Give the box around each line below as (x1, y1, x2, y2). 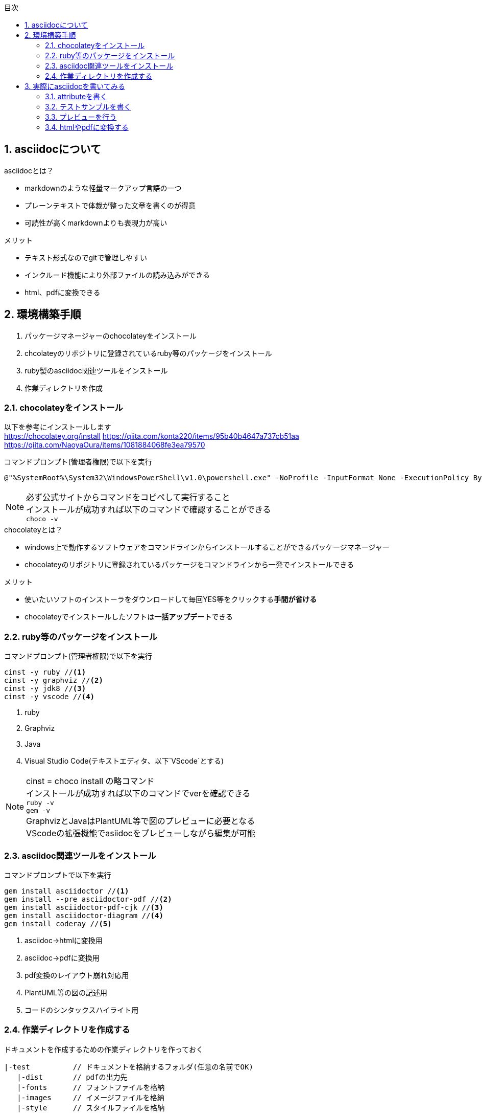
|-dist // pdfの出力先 (17, 1073, 128, 1081)
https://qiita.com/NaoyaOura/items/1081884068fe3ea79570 (4, 440, 205, 450)
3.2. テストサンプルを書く (45, 102, 131, 111)
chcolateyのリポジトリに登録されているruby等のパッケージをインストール (25, 348, 272, 358)
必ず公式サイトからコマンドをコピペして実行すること (26, 492, 230, 503)
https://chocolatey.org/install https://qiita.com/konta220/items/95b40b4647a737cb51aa (4, 432, 299, 441)
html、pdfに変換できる (25, 287, 101, 297)
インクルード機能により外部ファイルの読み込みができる (25, 270, 210, 279)
